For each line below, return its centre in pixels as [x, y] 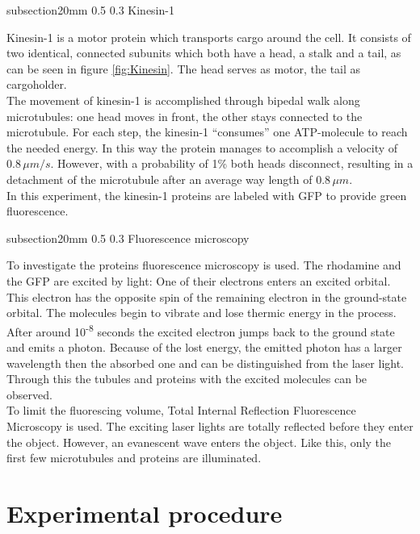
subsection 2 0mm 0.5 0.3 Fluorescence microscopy [128, 238]
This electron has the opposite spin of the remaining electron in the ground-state [207, 296]
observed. [29, 394]
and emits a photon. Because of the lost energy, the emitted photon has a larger [204, 346]
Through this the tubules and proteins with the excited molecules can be [187, 379]
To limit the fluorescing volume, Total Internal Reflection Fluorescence [181, 410]
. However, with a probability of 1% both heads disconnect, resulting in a [232, 163]
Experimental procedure [145, 513]
